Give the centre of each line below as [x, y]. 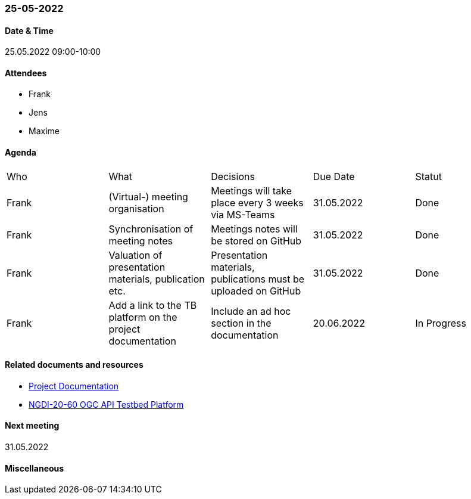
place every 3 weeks [257, 202]
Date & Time [29, 30]
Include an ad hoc [251, 311]
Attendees [26, 73]
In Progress [441, 323]
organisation [136, 208]
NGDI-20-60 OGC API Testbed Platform [106, 404]
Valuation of [135, 255]
